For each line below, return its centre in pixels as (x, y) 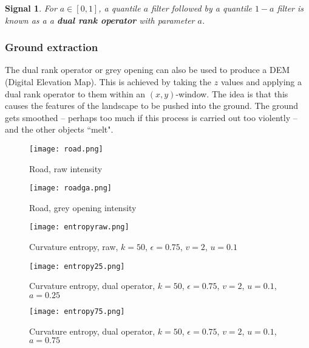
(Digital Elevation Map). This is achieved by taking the (108, 82)
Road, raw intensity (66, 168)
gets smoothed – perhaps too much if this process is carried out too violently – (151, 117)
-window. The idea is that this (232, 93)
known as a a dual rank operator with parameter (100, 20)
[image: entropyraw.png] (79, 227)
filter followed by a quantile (202, 8)
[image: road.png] (66, 149)
